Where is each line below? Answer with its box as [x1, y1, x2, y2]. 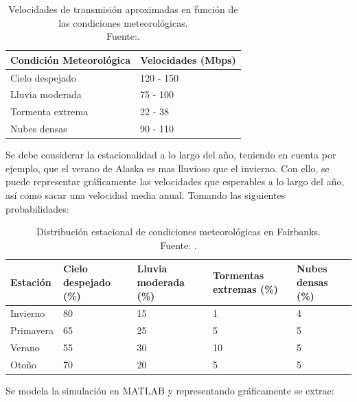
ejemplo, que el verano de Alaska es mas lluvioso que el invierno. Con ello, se [5, 161, 330, 175]
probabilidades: [5, 201, 69, 215]
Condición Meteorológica [10, 52, 131, 67]
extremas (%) [212, 281, 278, 296]
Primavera [10, 323, 54, 338]
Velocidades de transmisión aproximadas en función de [8, 2, 238, 16]
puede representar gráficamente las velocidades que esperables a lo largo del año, [5, 174, 345, 189]
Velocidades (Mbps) [140, 52, 236, 67]
